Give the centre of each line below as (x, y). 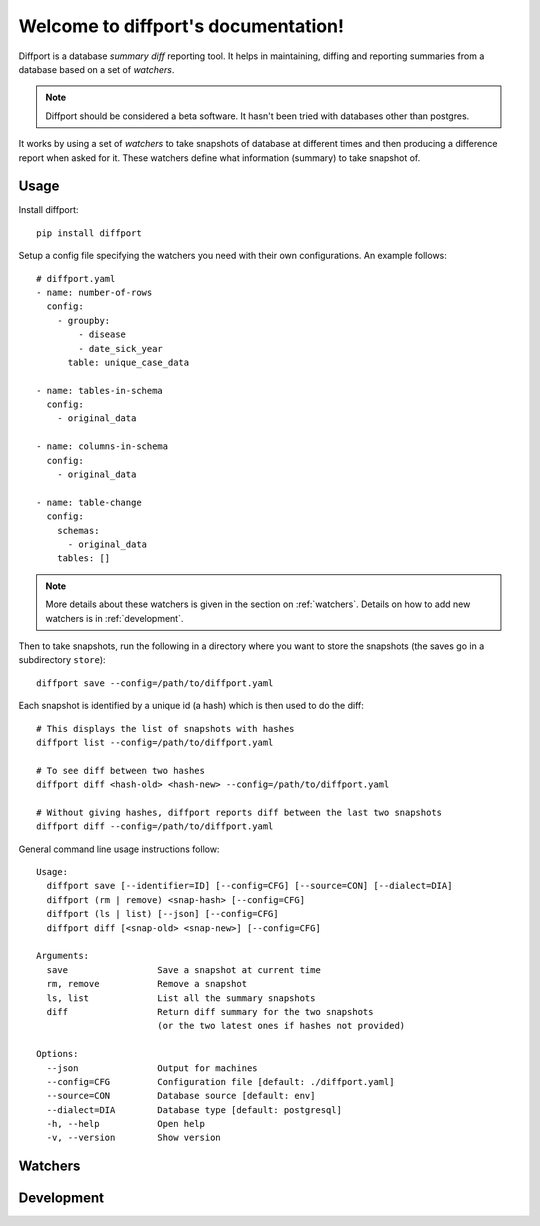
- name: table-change (89, 502)
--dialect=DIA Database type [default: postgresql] (194, 1109)
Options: (57, 1054)
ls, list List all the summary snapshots (181, 998)
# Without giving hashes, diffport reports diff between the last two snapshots (239, 812)
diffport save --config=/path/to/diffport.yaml (155, 683)
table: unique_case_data (128, 362)
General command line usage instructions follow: (119, 849)
